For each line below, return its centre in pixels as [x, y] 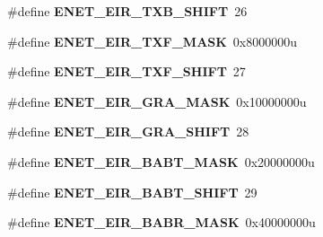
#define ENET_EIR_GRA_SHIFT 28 [128, 132]
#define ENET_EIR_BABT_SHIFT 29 [132, 192]
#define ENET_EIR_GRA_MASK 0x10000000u [157, 101]
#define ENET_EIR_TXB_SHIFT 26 [127, 11]
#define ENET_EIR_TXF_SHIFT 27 [127, 71]
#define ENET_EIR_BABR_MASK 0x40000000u [161, 222]
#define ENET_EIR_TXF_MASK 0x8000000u [153, 41]
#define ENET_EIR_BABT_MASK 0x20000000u [161, 161]
